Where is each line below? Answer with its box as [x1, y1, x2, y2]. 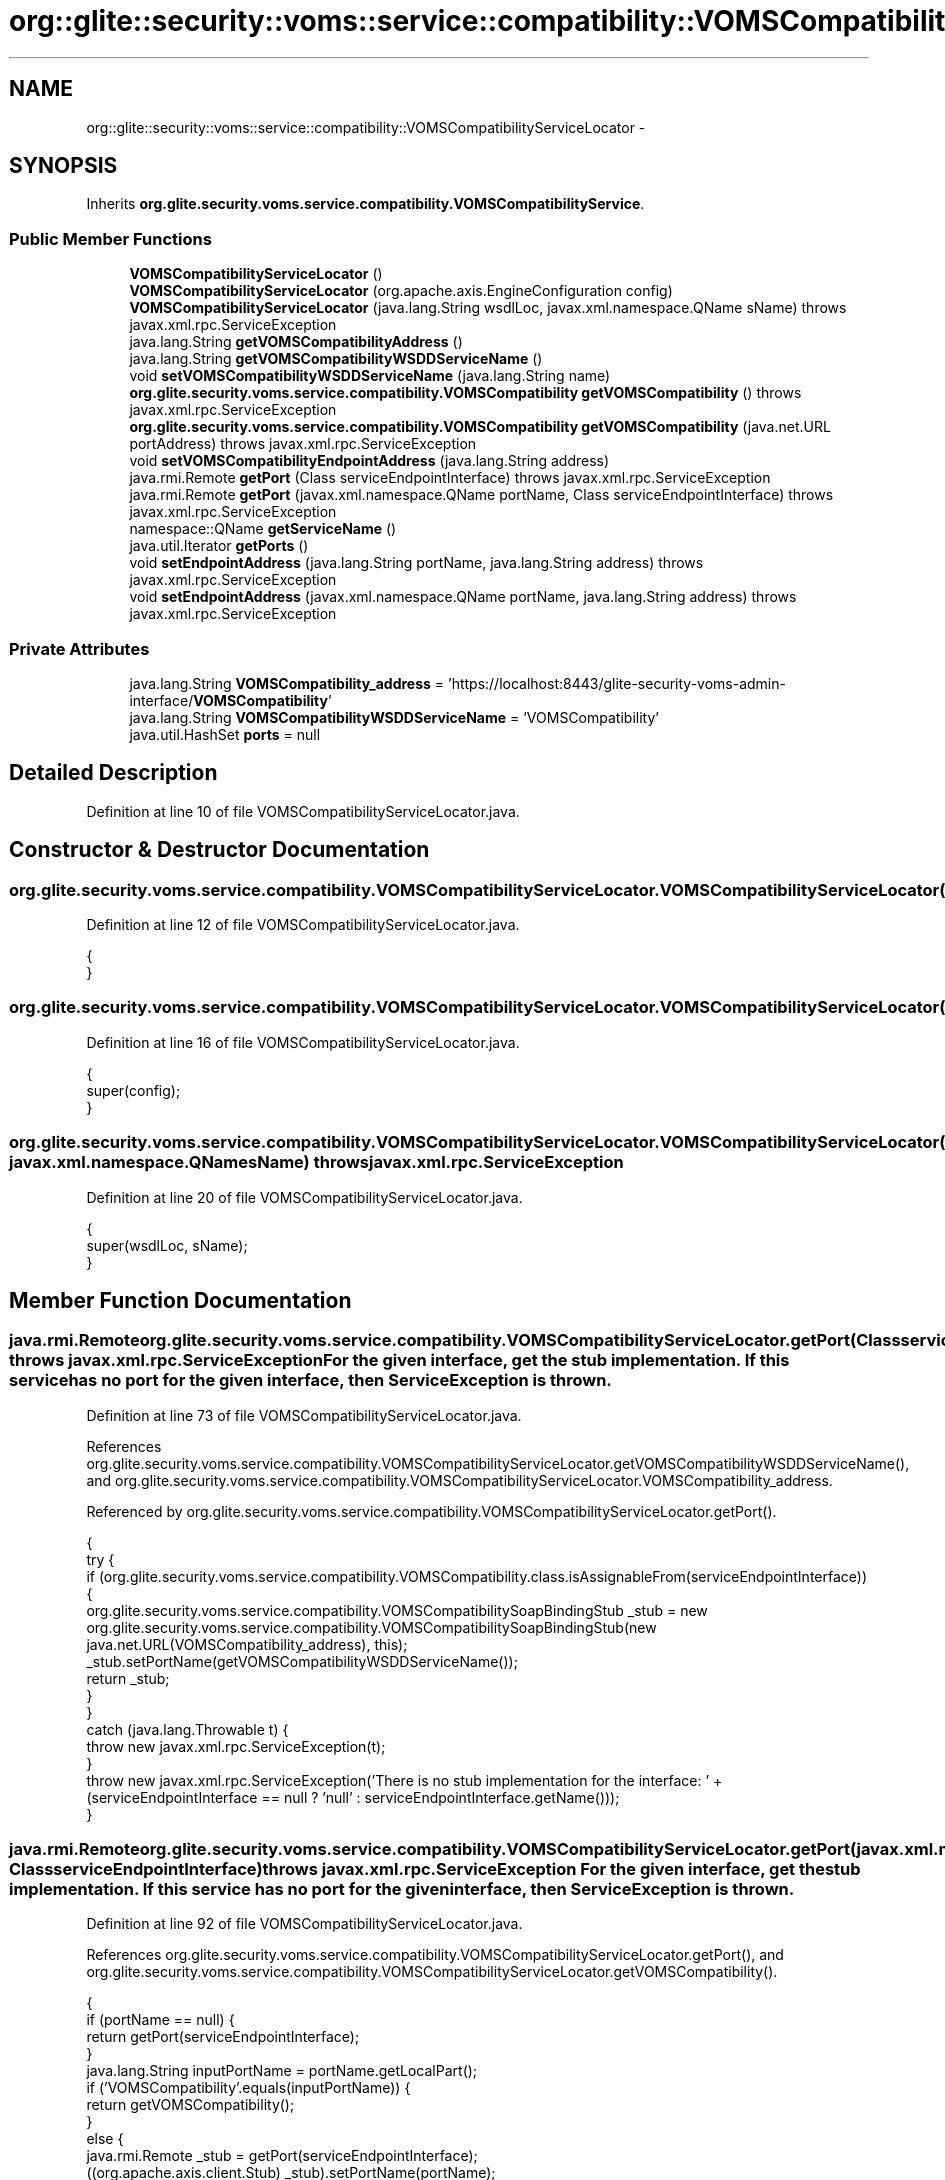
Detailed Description [9, 760, 218, 786]
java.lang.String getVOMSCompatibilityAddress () [129, 333, 463, 351]
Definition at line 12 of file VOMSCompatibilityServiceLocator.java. [86, 916, 520, 933]
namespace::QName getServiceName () [129, 520, 397, 538]
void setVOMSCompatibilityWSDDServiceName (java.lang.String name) [129, 367, 611, 385]
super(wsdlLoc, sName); [86, 1236, 248, 1254]
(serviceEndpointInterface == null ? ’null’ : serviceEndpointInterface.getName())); [86, 1788, 620, 1806]
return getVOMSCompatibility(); [86, 2096, 295, 2114]
